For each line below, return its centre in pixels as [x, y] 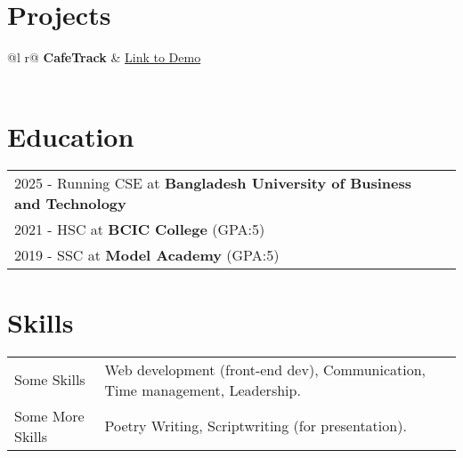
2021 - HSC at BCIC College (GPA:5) [140, 229]
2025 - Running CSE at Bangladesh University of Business [213, 183]
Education [71, 136]
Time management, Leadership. [203, 390]
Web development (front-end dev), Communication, [265, 369]
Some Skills [50, 380]
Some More [49, 415]
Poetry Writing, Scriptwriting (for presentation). [256, 426]
